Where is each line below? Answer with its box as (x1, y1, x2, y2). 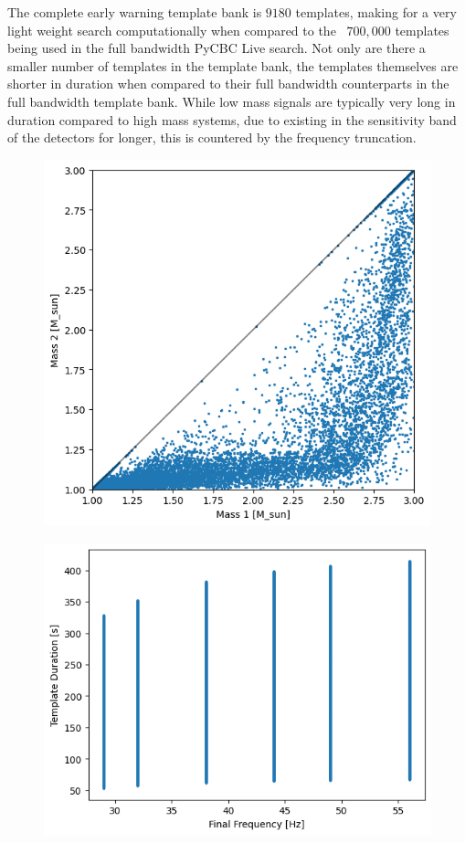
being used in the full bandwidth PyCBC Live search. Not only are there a (7, 38, 426, 58)
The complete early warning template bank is (7, 3, 262, 21)
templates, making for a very (295, 3, 457, 21)
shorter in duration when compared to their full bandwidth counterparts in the (7, 74, 449, 93)
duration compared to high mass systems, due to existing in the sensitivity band (7, 110, 457, 129)
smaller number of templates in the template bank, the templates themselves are (7, 56, 459, 75)
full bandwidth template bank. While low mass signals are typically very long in (7, 91, 456, 111)
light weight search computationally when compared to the (7, 20, 336, 39)
